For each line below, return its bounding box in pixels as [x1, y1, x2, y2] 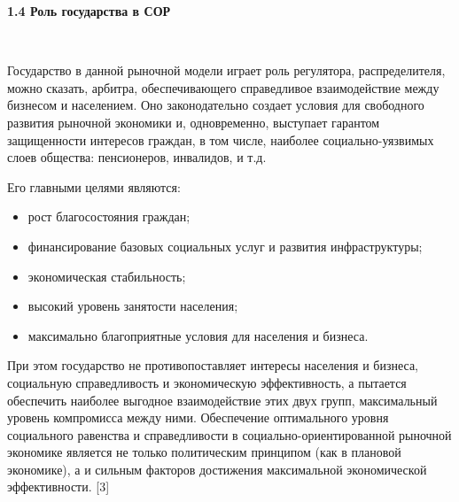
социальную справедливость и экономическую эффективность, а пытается [7, 373, 407, 391]
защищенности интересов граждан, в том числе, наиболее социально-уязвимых [7, 130, 434, 149]
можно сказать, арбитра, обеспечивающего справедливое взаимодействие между [7, 78, 440, 97]
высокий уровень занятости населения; [27, 297, 238, 315]
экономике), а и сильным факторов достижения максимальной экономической [7, 460, 427, 478]
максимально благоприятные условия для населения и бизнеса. [27, 326, 369, 344]
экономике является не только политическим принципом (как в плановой [7, 443, 401, 461]
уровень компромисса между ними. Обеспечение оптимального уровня [7, 408, 389, 427]
